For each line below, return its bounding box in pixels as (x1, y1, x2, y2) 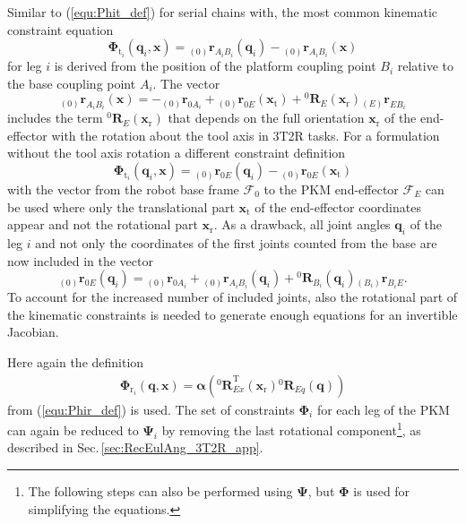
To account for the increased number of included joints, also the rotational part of (7, 288, 458, 306)
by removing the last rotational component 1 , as (161, 418, 421, 439)
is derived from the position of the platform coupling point (54, 56, 376, 75)
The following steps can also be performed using (28, 482, 293, 501)
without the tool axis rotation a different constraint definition (7, 143, 346, 162)
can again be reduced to (7, 420, 139, 439)
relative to (397, 56, 453, 75)
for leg (7, 56, 42, 75)
